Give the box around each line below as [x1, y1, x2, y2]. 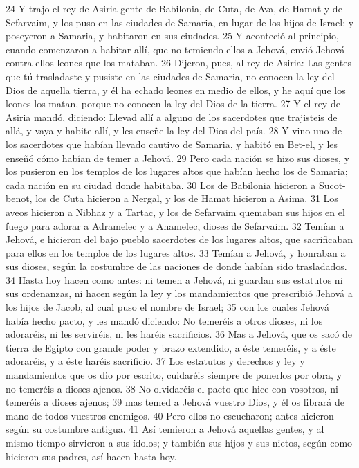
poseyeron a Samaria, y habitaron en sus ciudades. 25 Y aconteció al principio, [6, 28, 339, 43]
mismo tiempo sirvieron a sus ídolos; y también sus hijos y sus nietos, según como [6, 435, 353, 449]
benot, [6, 191, 33, 206]
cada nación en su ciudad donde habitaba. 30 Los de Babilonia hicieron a [6, 177, 316, 192]
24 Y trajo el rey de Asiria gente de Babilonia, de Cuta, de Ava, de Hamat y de [6, 1, 342, 15]
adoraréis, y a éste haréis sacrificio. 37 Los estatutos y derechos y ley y [6, 354, 305, 368]
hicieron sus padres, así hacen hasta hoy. [6, 449, 177, 463]
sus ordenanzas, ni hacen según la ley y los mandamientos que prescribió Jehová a [6, 286, 353, 300]
